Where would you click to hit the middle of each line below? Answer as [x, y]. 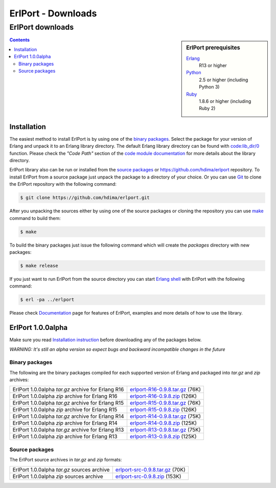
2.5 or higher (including [224, 80]
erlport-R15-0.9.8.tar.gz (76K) [165, 403]
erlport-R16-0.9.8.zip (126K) [163, 396]
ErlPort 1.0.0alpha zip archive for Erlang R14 [65, 423]
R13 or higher [213, 65]
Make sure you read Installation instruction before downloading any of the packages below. [106, 340]
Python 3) [209, 87]
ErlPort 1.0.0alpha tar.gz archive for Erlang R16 [68, 390]
